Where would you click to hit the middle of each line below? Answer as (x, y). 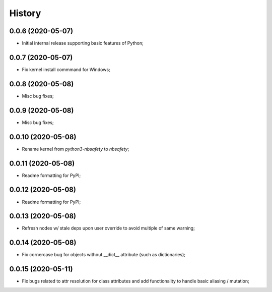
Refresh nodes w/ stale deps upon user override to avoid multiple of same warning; (108, 228)
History (25, 13)
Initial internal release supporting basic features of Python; (83, 43)
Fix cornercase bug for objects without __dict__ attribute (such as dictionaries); (104, 255)
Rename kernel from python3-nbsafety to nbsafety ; (76, 149)
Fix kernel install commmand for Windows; (66, 69)
